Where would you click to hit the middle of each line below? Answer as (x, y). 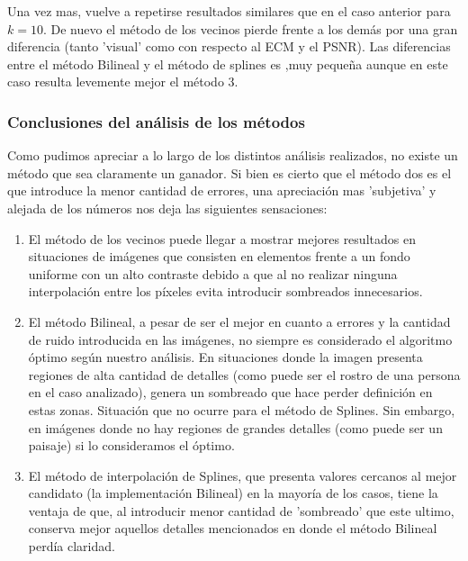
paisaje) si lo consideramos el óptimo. (131, 445)
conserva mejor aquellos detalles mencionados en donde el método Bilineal (233, 528)
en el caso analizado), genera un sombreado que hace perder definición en (230, 392)
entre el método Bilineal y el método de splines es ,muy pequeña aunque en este (228, 63)
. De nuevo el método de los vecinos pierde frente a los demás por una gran (250, 28)
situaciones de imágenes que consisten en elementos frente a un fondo (219, 256)
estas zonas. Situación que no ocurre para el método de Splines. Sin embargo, (242, 409)
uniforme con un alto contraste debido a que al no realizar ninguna (213, 273)
